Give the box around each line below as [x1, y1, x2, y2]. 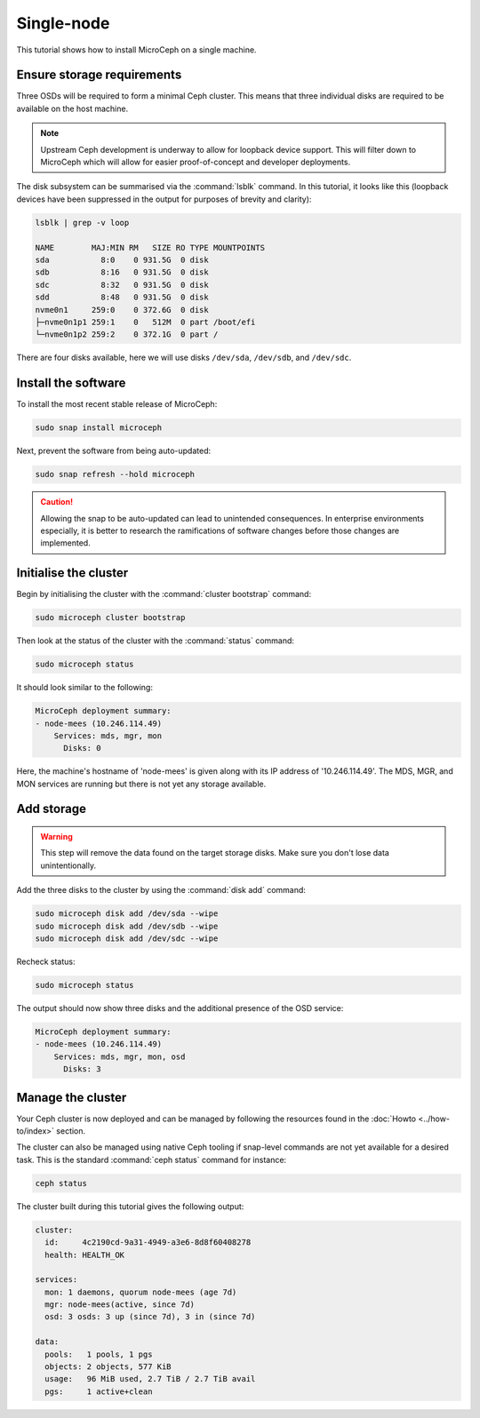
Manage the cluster [16, 1089, 127, 1105]
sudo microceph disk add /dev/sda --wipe [35, 909, 219, 919]
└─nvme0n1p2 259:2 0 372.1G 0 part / [35, 330, 219, 339]
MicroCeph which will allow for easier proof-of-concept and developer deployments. [40, 156, 351, 168]
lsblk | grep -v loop [35, 218, 130, 227]
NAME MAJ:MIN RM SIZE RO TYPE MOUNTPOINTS [35, 243, 266, 252]
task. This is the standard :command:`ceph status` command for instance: [16, 1154, 287, 1165]
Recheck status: [16, 956, 76, 967]
